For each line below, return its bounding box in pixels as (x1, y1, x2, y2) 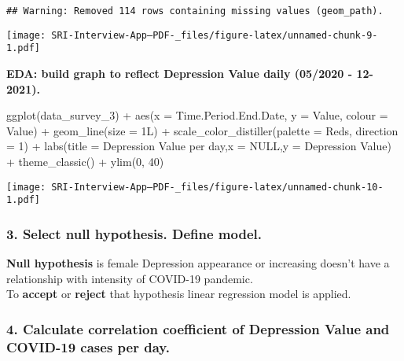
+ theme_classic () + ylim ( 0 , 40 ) (6, 153, 164, 169)
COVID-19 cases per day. (6, 337, 170, 356)
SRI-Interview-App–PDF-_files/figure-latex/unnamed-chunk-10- (51, 181, 384, 193)
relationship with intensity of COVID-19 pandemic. (6, 270, 253, 286)
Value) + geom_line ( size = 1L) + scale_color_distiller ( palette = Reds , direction (6, 122, 398, 138)
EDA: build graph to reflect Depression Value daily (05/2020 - (6, 64, 353, 81)
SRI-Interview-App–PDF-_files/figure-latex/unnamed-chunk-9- (51, 29, 378, 41)
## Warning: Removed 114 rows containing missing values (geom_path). (6, 6, 384, 17)
